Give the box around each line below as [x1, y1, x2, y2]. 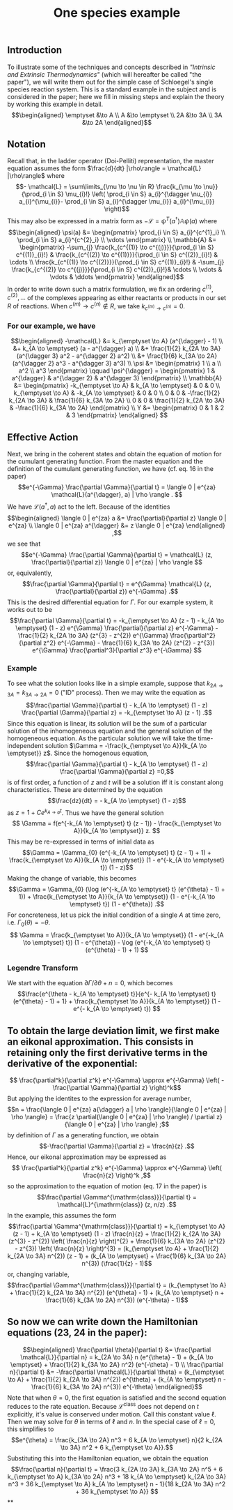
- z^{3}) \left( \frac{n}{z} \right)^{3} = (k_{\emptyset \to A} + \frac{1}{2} [15, 1244, 219, 1253]
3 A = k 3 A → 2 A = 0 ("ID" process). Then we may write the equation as [7, 688, 206, 698]
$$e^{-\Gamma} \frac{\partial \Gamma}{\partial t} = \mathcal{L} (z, [20, 550, 214, 559]
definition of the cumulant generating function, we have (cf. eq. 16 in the [7, 464, 214, 472]
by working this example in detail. [7, 100, 103, 108]
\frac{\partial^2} [170, 631, 216, 639]
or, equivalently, [7, 569, 53, 577]
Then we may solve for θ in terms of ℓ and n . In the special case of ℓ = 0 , [7, 1417, 216, 1426]
